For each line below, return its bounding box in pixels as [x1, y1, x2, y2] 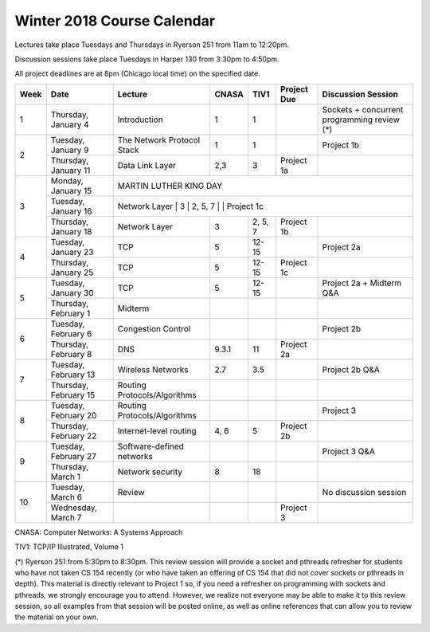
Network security [117, 466, 183, 477]
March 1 [50, 471, 81, 482]
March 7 [50, 512, 82, 523]
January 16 [50, 206, 92, 217]
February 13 [50, 369, 96, 380]
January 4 [50, 119, 89, 130]
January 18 [50, 226, 92, 237]
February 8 [50, 348, 92, 359]
